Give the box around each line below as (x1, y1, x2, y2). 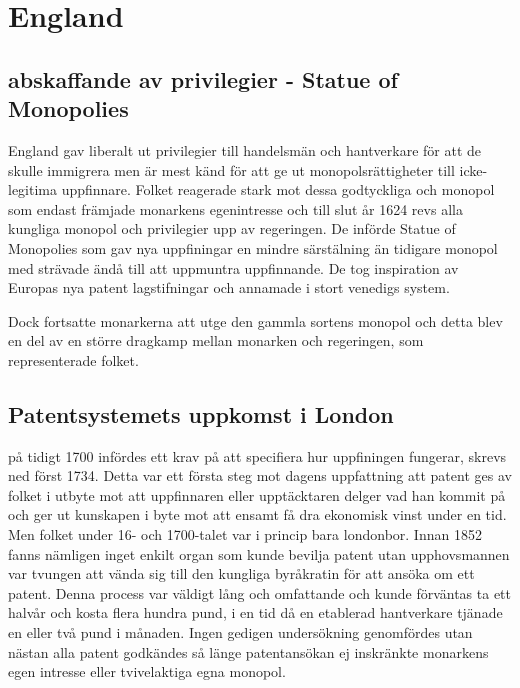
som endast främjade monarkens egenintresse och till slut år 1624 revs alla (8, 198, 463, 219)
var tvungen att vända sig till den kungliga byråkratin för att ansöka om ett (8, 563, 475, 584)
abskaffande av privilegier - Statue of (8, 63, 398, 94)
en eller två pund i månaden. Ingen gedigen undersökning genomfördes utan (8, 622, 473, 643)
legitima (8, 179, 57, 200)
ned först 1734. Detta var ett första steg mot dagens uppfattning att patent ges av (8, 465, 512, 486)
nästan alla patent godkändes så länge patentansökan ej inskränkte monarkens (8, 641, 489, 662)
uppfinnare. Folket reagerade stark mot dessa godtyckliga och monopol (61, 179, 495, 200)
